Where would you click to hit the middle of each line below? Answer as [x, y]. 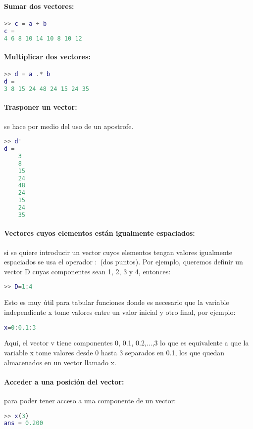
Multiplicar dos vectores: [47, 57]
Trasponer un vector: [41, 107]
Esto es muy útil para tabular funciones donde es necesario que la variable [117, 302]
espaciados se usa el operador [48, 262]
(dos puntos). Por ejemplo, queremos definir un [172, 262]
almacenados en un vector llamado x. [60, 362]
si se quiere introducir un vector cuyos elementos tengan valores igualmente [118, 252]
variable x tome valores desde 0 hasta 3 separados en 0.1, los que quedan [114, 352]
